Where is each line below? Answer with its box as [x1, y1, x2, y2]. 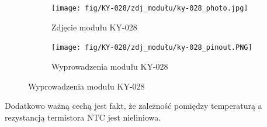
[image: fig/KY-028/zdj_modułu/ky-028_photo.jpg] [51, 4, 248, 12]
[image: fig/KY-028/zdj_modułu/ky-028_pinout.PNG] [51, 43, 252, 52]
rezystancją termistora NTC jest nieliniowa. [5, 111, 161, 123]
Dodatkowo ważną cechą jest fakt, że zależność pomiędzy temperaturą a [5, 99, 262, 112]
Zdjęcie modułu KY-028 [51, 20, 137, 33]
